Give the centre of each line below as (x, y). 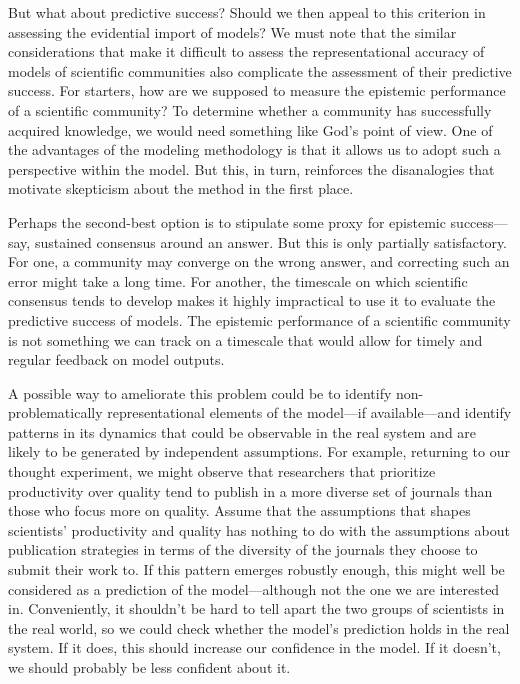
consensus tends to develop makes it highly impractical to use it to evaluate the (252, 300)
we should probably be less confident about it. (149, 667)
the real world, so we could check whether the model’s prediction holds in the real (259, 627)
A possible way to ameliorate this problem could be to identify (200, 392)
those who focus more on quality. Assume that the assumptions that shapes (239, 510)
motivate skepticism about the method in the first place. (181, 188)
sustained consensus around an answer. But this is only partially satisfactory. (270, 241)
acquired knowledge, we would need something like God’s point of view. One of (250, 129)
